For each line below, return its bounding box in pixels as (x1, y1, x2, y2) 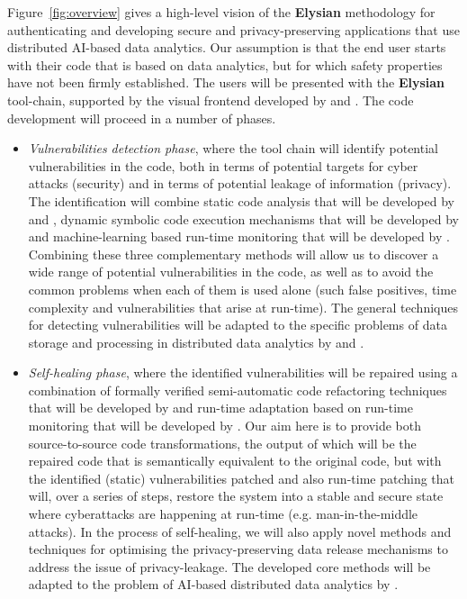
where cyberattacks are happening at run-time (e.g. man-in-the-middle (28, 504, 418, 523)
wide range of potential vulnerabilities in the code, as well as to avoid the (28, 262, 434, 281)
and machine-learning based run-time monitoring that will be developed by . (28, 227, 450, 246)
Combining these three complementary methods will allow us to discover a (28, 244, 439, 263)
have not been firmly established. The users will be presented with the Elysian (7, 73, 445, 92)
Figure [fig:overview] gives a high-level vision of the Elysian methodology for (7, 3, 436, 21)
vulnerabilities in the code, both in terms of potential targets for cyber (28, 156, 418, 175)
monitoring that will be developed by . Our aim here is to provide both (28, 416, 422, 435)
